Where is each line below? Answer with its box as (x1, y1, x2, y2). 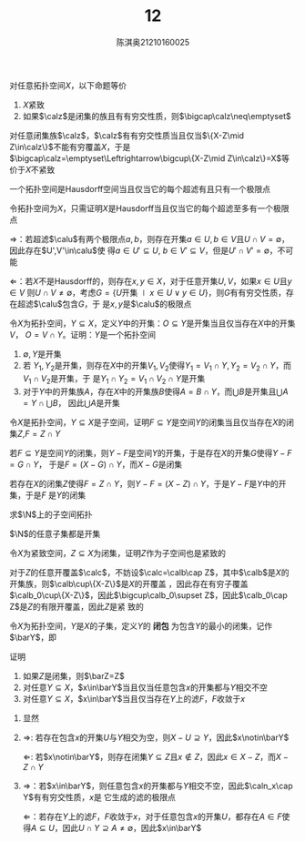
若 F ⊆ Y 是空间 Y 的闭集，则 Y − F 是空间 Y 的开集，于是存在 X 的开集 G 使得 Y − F (9, 447, 293, 458)
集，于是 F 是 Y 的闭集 (9, 489, 86, 501)
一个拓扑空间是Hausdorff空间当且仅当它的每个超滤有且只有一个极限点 (9, 183, 271, 194)
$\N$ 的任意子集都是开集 (9, 528, 101, 539)
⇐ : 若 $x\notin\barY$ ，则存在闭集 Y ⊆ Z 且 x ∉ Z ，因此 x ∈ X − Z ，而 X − (22, 751, 290, 762)
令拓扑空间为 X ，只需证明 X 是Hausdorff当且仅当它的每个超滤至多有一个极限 (9, 202, 290, 214)
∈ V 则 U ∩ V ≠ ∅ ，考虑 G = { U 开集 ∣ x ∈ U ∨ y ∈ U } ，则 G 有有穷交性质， (9, 287, 287, 298)
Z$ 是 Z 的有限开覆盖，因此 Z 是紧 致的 (9, 601, 144, 612)
